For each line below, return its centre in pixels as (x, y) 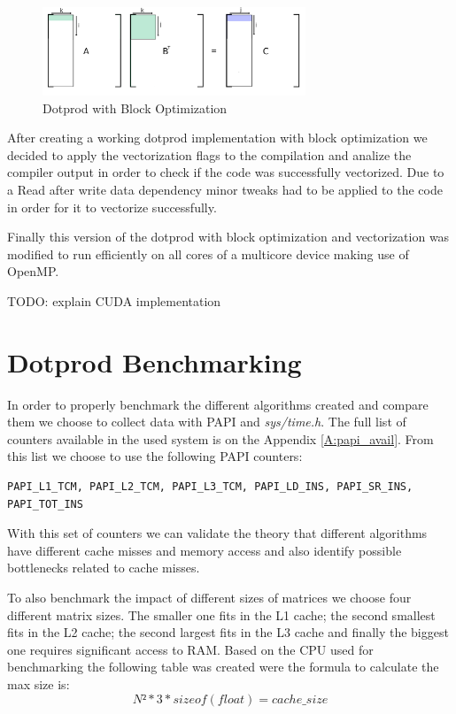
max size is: (39, 683)
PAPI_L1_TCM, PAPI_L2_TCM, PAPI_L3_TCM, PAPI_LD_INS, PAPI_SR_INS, (210, 487)
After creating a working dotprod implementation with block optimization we (217, 138)
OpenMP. (33, 271)
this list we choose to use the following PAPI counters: (155, 456)
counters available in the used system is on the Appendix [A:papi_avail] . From (220, 438)
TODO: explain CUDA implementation (114, 300)
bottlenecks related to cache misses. (104, 568)
